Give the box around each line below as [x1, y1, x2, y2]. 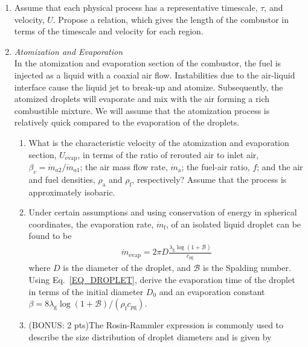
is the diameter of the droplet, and [63, 261, 191, 274]
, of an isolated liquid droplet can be [166, 217, 301, 230]
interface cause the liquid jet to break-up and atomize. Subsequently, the [14, 80, 283, 93]
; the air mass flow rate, [80, 160, 168, 173]
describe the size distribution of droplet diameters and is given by [28, 330, 272, 343]
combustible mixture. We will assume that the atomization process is [14, 104, 270, 116]
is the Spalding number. [202, 261, 291, 274]
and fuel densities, [28, 173, 95, 185]
